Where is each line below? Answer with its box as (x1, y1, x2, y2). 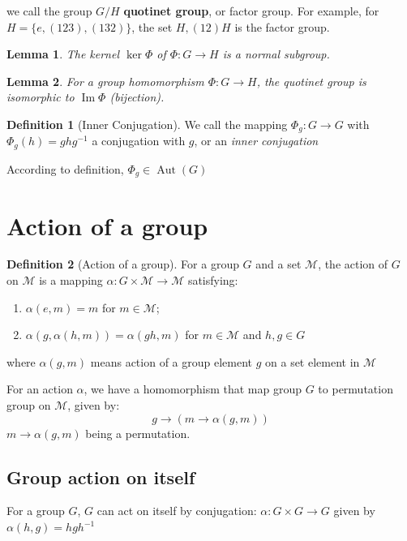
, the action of (318, 255, 388, 273)
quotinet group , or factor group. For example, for (123, 2, 379, 19)
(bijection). (109, 88, 165, 105)
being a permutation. (85, 424, 191, 441)
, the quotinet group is (256, 72, 366, 89)
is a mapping (39, 272, 103, 289)
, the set (131, 18, 173, 35)
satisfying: (187, 272, 238, 289)
